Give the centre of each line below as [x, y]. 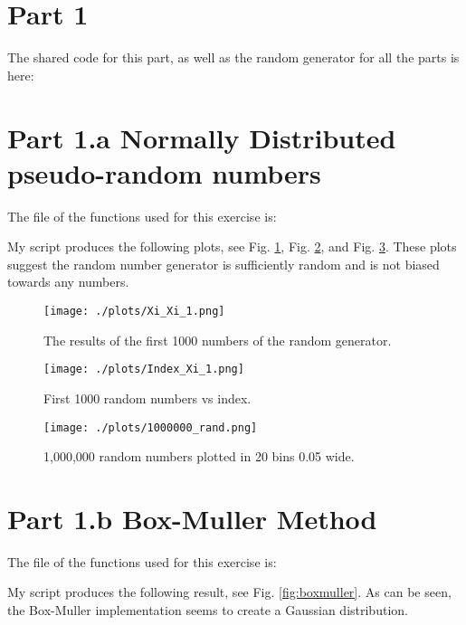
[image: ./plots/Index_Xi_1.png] [144, 369]
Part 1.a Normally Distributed [202, 137]
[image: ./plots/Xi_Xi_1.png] [134, 311]
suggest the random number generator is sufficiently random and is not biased [223, 264]
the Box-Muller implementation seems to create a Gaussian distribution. [208, 610]
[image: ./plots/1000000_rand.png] [151, 427]
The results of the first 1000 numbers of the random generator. [218, 340]
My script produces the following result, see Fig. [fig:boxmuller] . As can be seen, [229, 592]
